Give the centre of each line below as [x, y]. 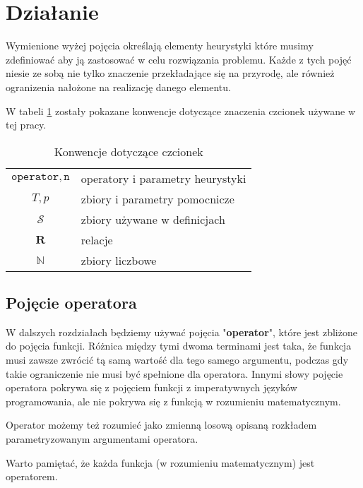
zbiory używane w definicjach [153, 219]
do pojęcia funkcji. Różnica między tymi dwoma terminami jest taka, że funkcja [179, 346]
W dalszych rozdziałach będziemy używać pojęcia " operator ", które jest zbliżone [181, 332]
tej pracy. [26, 125]
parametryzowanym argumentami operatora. [102, 439]
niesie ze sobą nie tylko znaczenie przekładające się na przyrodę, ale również [170, 73]
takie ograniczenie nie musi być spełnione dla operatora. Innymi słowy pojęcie [174, 373]
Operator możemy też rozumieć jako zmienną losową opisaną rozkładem [161, 425]
